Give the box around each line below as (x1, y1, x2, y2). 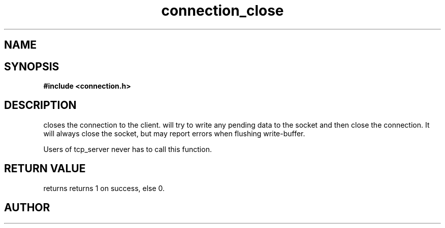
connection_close (161, 2, 284, 19)
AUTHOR (4, 201, 50, 214)
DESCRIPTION (4, 99, 77, 112)
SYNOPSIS (4, 60, 59, 73)
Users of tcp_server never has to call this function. (43, 144, 212, 154)
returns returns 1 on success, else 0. (43, 183, 165, 193)
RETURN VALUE (4, 162, 86, 175)
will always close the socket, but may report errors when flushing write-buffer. (43, 129, 305, 138)
